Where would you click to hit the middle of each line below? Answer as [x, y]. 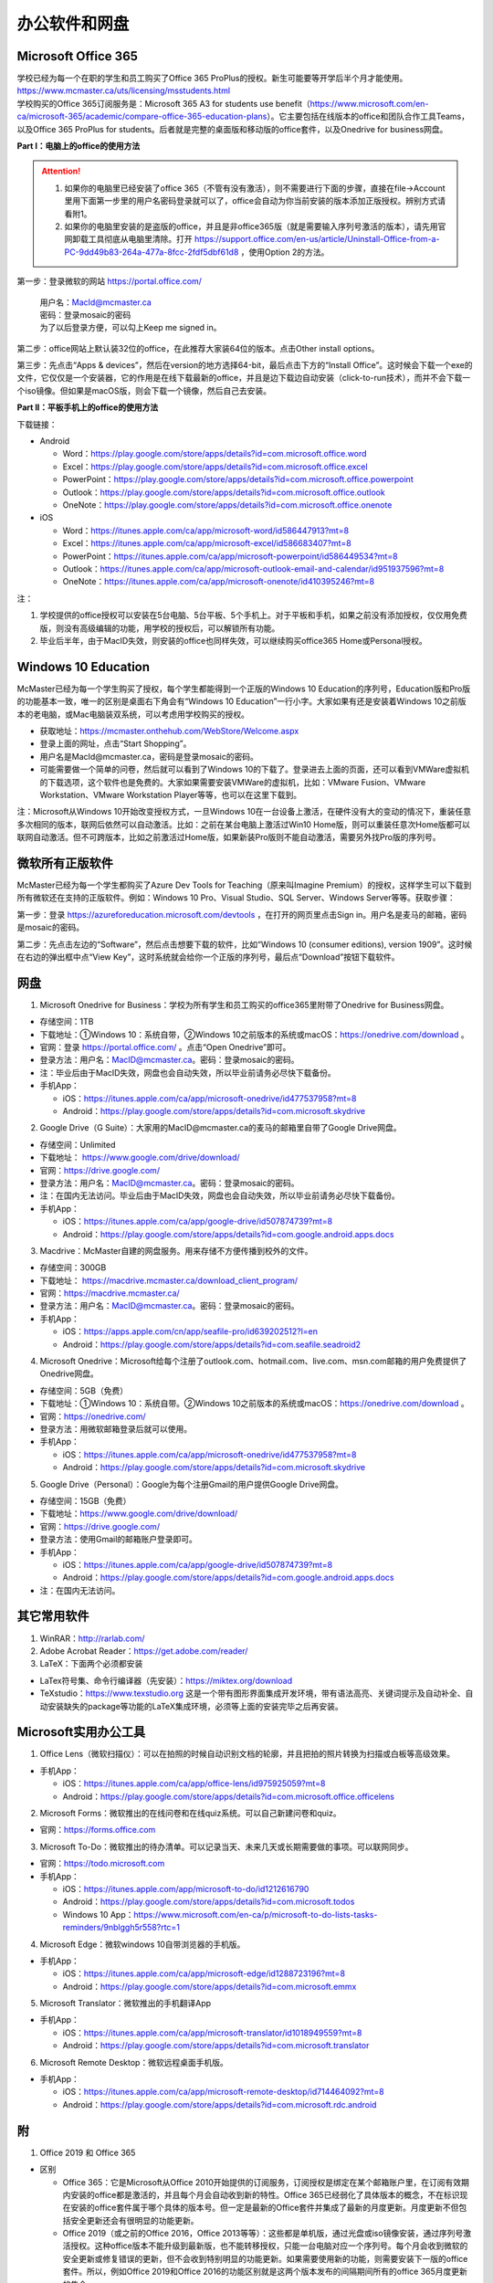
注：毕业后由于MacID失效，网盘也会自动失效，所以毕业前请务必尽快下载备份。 [188, 1072]
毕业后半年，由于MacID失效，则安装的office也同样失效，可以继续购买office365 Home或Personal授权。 [234, 640]
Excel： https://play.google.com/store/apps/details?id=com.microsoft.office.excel [215, 467]
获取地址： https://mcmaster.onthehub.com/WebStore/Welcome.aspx [169, 731]
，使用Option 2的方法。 [285, 252]
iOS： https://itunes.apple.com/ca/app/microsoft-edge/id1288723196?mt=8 [204, 1973]
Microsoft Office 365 [78, 56]
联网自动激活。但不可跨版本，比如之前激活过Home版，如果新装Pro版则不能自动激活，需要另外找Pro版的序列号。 [229, 837]
